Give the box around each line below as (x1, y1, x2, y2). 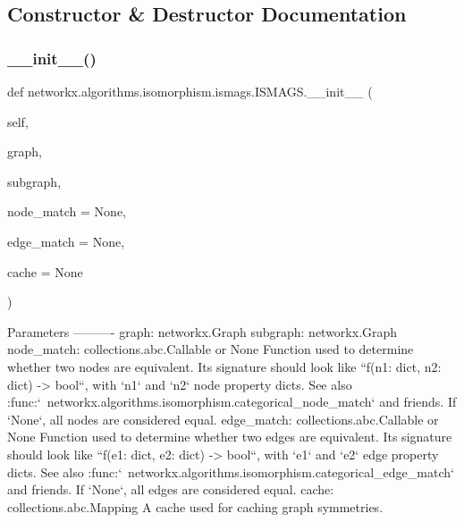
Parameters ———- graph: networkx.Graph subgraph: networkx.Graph (7, 322, 398, 341)
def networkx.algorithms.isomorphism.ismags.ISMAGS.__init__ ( (7, 82, 373, 100)
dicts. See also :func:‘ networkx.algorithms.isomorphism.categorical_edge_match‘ (7, 462, 454, 481)
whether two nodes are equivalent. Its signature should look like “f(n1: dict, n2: (7, 357, 442, 375)
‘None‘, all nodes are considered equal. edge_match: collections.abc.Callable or (7, 409, 439, 428)
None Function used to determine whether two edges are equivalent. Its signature (7, 427, 452, 446)
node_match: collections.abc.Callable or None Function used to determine (7, 340, 414, 358)
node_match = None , (7, 202, 127, 221)
